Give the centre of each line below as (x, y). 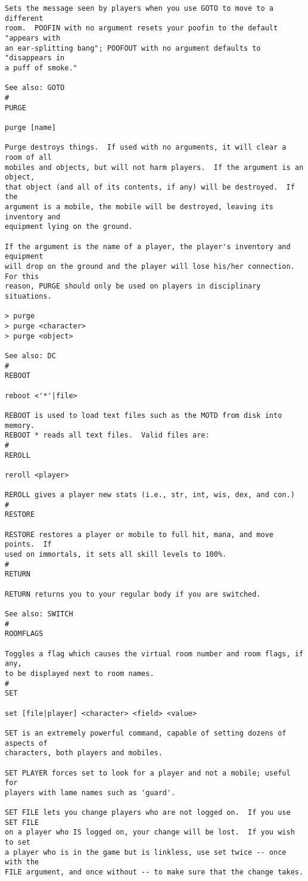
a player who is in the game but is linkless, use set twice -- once (146, 852)
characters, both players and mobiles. (84, 753)
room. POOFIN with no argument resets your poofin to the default (141, 28)
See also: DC (30, 356)
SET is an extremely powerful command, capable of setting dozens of (146, 733)
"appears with (33, 38)
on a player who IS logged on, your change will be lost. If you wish (150, 832)
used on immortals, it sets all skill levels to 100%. (116, 555)
